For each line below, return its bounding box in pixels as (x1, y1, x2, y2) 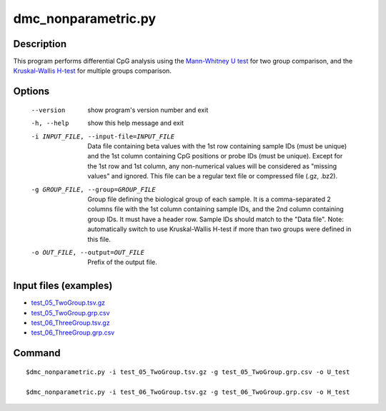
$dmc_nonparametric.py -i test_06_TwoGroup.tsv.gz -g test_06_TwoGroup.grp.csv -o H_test (26, 387, 350, 396)
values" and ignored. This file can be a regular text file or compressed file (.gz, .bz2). (87, 172, 338, 181)
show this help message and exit (87, 118, 184, 128)
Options (13, 86, 50, 98)
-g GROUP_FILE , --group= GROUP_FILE (31, 186, 157, 193)
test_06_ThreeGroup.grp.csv (31, 328, 115, 337)
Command (13, 347, 61, 360)
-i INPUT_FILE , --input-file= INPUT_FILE (31, 132, 175, 141)
